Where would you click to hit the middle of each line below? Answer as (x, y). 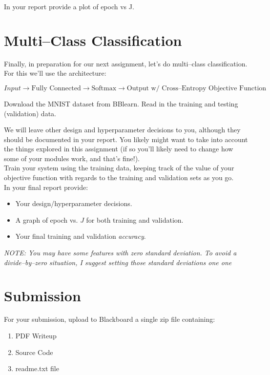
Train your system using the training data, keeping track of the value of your (119, 168)
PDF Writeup (36, 335)
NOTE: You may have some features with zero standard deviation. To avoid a (120, 253)
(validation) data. (30, 113)
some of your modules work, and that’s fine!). (72, 158)
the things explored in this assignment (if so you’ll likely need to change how (119, 149)
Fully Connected (56, 88)
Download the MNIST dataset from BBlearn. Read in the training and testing (121, 103)
